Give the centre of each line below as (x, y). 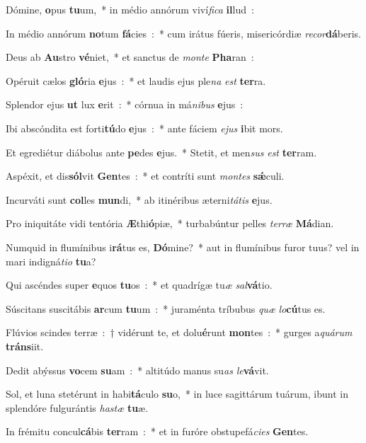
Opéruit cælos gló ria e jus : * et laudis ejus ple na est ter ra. (136, 80)
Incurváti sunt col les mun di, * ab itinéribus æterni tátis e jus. (139, 199)
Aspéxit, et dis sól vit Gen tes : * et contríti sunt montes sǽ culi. (145, 176)
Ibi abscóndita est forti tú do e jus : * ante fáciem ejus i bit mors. (144, 128)
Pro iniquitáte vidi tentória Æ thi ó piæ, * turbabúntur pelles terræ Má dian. (170, 223)
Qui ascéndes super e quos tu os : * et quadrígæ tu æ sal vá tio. (139, 285)
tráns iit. (25, 346)
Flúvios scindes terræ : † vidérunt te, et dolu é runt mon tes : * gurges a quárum (179, 332)
